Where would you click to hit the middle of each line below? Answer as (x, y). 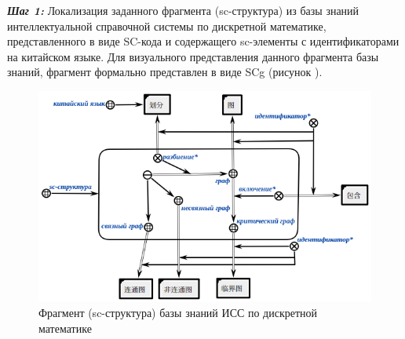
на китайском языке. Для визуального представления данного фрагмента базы (193, 56)
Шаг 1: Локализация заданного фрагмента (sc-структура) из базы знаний (183, 10)
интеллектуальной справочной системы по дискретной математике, (167, 26)
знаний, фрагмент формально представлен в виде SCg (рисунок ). (165, 72)
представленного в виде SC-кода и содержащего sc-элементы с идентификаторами (203, 41)
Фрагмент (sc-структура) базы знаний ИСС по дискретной (178, 313)
